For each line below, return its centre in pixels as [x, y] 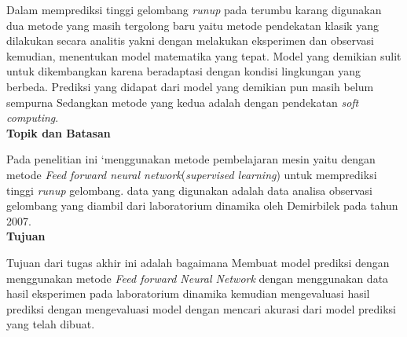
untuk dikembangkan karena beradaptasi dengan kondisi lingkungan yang [184, 71]
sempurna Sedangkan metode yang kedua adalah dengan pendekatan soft [183, 102]
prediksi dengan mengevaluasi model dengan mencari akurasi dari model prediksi [201, 308]
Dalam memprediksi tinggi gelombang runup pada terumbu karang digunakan [194, 9]
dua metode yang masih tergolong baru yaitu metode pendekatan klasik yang [192, 25]
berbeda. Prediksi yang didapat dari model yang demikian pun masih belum [190, 86]
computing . [33, 117]
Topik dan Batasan [59, 132]
